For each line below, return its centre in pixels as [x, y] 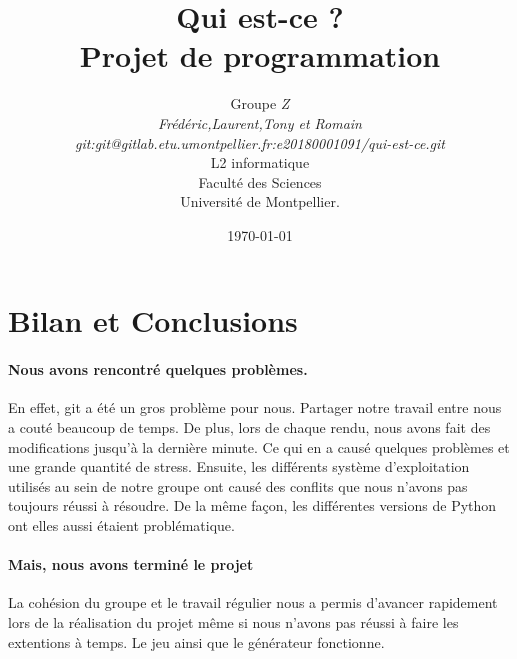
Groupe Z [260, 103]
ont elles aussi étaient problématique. [121, 525]
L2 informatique [260, 162]
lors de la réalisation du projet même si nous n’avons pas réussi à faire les [233, 622]
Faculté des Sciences [260, 181]
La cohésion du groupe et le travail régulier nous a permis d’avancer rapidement [253, 602]
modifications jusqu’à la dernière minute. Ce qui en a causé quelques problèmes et [259, 446]
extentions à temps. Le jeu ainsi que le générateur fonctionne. [196, 641]
